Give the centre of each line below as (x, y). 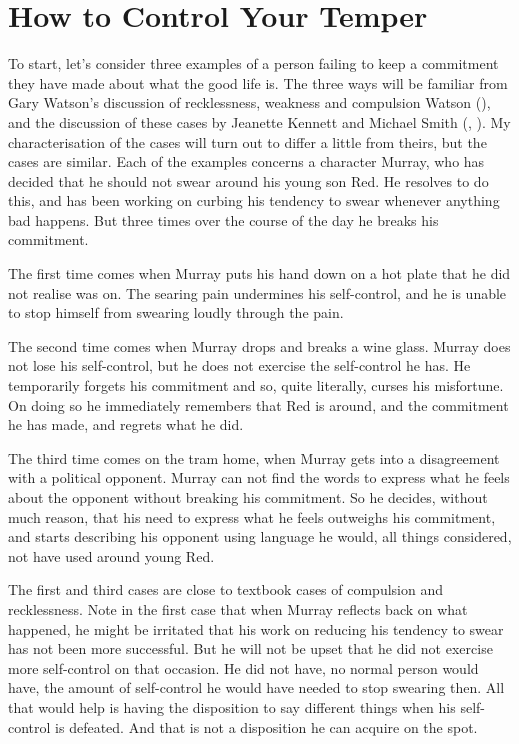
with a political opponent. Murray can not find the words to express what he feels (259, 477)
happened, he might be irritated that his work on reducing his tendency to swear (256, 628)
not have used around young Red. (111, 555)
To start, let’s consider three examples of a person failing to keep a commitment (253, 63)
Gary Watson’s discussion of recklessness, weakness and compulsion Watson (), (249, 102)
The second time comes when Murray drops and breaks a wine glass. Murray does (259, 345)
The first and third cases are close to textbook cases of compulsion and (226, 589)
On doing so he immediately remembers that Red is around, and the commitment (258, 404)
